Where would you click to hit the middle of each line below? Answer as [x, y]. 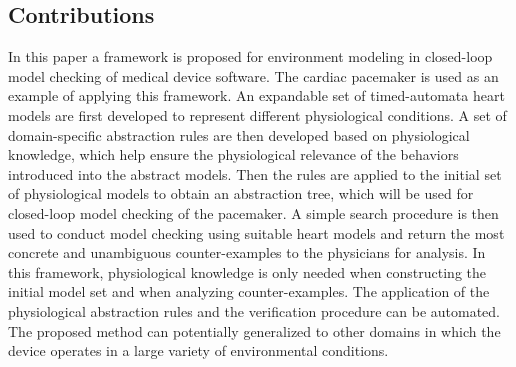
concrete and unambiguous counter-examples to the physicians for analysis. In [247, 252]
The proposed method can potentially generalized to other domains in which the [254, 330]
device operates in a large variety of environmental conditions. [198, 350]
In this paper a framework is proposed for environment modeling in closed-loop [250, 56]
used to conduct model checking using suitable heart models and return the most [256, 232]
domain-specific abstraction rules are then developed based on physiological [239, 134]
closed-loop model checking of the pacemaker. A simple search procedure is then [253, 212]
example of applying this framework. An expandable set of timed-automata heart [256, 95]
